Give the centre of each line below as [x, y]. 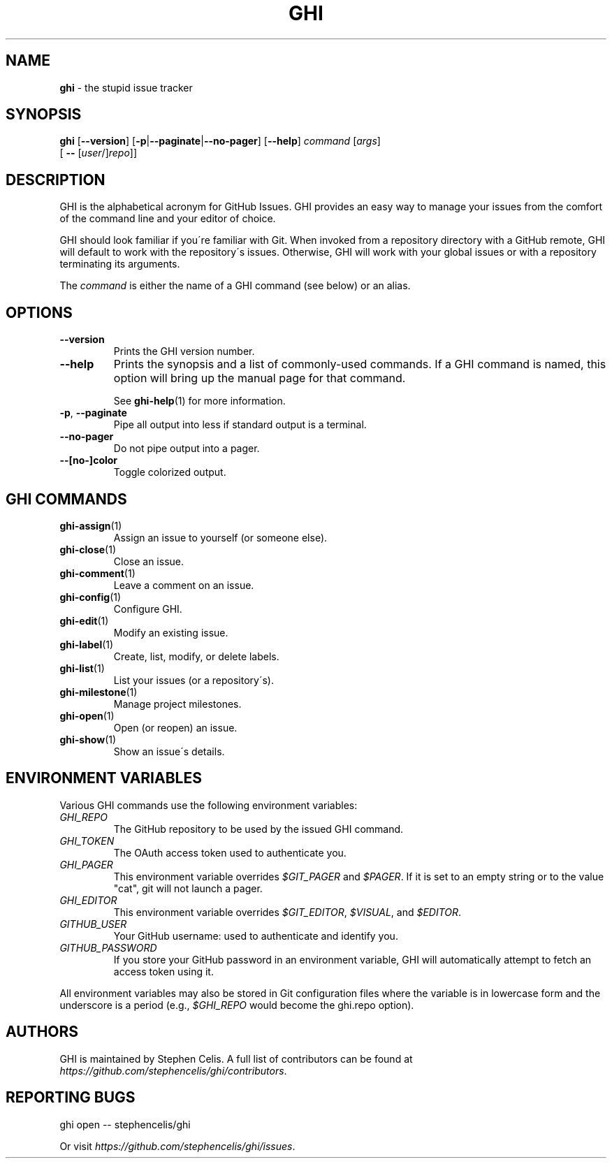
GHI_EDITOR [88, 900]
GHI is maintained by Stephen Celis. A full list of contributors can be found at [236, 1058]
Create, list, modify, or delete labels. [196, 656]
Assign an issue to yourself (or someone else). [220, 537]
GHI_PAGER [86, 864]
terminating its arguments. [120, 264]
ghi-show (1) [88, 739]
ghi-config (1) [90, 597]
